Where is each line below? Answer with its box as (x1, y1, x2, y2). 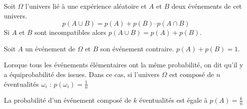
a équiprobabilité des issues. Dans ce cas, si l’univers (4, 69, 160, 79)
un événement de (25, 43, 75, 53)
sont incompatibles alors (34, 27, 106, 37)
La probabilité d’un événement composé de (4, 95, 132, 105)
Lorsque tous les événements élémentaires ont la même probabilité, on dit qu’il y (4, 60, 243, 70)
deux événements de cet (171, 1, 242, 11)
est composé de (169, 69, 214, 79)
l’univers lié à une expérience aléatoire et (25, 1, 147, 11)
